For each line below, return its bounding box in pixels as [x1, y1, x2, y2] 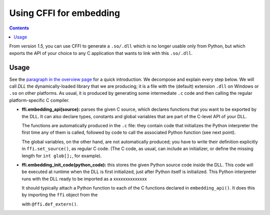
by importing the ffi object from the [21, 192, 98, 198]
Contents [9, 25, 29, 31]
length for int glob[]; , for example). [21, 153, 102, 159]
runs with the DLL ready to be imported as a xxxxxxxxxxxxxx [21, 176, 147, 182]
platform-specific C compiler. [9, 97, 70, 103]
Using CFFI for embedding [9, 7, 120, 18]
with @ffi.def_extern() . [21, 201, 78, 207]
